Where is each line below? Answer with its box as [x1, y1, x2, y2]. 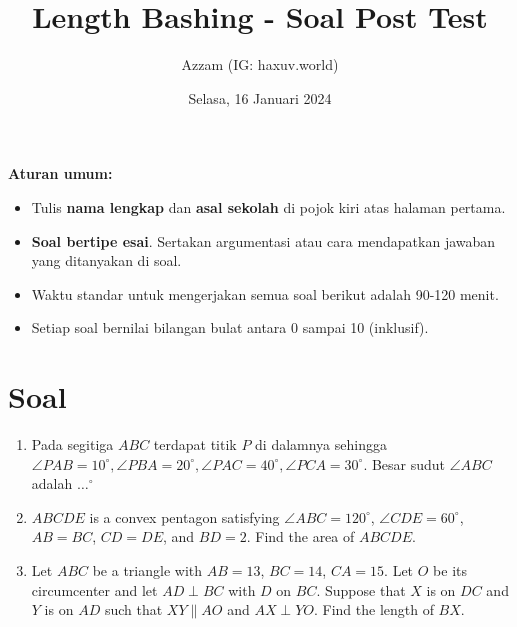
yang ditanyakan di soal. [31, 250, 182, 271]
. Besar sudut [363, 453, 446, 474]
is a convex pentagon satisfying [89, 506, 280, 527]
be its [433, 559, 467, 580]
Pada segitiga [31, 434, 114, 454]
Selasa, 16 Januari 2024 [188, 87, 332, 108]
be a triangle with [92, 559, 203, 580]
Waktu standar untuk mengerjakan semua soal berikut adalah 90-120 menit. [31, 283, 499, 304]
